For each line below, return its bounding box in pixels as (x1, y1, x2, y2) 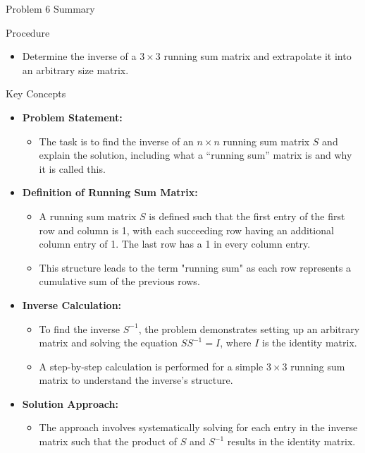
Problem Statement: (22, 109, 123, 124)
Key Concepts (6, 86, 66, 101)
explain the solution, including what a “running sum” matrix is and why (39, 147, 352, 162)
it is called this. (39, 161, 106, 176)
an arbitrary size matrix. (22, 62, 129, 77)
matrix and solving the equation (39, 335, 178, 350)
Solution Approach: (22, 396, 118, 411)
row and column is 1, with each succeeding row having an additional (39, 222, 334, 237)
